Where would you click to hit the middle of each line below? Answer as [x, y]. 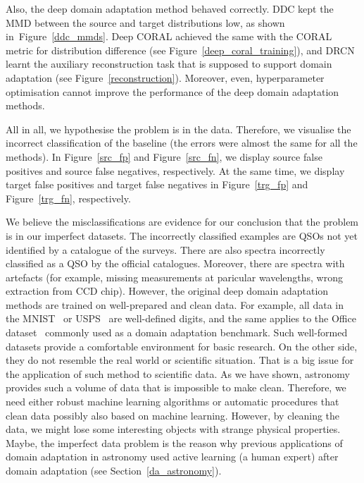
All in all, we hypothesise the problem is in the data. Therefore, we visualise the [178, 129]
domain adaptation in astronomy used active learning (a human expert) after [172, 457]
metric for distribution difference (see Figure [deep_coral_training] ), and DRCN [180, 50]
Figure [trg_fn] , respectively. [68, 198]
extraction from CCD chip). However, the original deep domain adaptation [167, 291]
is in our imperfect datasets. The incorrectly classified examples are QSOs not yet [182, 235]
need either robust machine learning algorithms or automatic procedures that [172, 402]
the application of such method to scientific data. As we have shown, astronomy [178, 373]
